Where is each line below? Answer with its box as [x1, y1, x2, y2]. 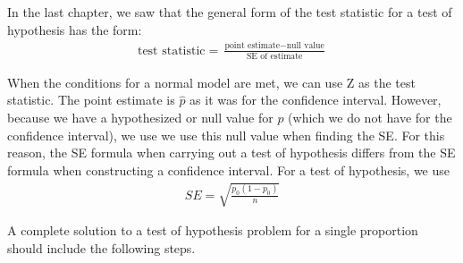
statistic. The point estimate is [7, 90, 175, 109]
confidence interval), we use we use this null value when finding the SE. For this [7, 125, 445, 144]
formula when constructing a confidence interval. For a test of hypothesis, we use [7, 160, 450, 179]
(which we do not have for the [288, 108, 452, 127]
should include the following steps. [7, 238, 196, 257]
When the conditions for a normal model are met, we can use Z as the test [7, 72, 416, 91]
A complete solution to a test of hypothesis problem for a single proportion [7, 220, 418, 239]
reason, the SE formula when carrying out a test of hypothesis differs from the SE [7, 143, 456, 162]
